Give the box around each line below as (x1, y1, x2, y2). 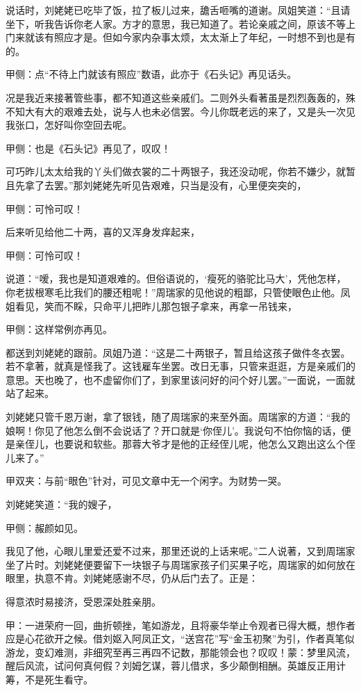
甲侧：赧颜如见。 (6, 520, 83, 535)
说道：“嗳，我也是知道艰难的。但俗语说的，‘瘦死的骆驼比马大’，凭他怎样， (6, 271, 346, 286)
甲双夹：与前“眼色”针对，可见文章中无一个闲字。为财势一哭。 (6, 473, 287, 488)
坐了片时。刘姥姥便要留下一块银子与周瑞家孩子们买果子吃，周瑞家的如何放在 (6, 557, 355, 571)
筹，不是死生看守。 (6, 672, 93, 686)
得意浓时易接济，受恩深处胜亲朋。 (6, 594, 161, 608)
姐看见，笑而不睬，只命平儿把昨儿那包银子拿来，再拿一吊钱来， (6, 298, 297, 313)
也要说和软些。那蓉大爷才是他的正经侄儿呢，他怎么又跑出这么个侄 (53, 437, 355, 451)
